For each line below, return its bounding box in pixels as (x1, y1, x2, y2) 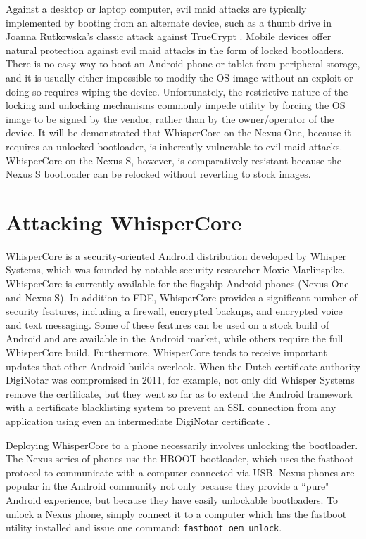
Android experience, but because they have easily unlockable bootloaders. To (6, 492, 339, 507)
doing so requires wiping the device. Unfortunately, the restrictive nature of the (6, 84, 348, 98)
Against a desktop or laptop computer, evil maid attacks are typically (6, 1, 307, 15)
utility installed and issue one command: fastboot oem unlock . (6, 520, 282, 535)
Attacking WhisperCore (6, 207, 242, 236)
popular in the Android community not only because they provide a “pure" (6, 479, 329, 493)
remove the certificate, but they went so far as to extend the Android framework (6, 386, 353, 401)
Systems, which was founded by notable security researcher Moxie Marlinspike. (6, 262, 346, 277)
